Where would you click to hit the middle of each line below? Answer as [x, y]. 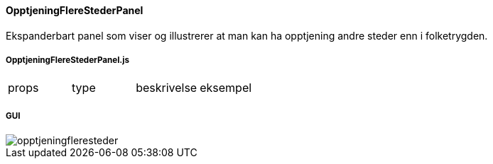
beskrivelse [167, 88]
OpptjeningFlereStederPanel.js [67, 60]
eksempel [226, 88]
